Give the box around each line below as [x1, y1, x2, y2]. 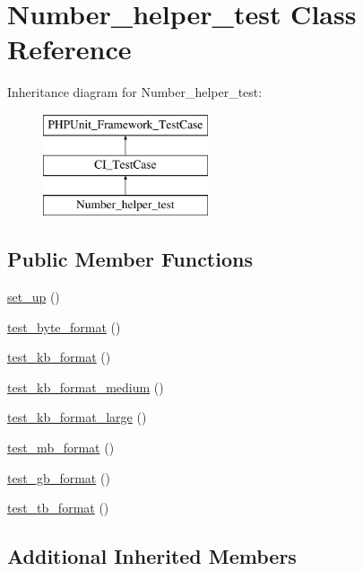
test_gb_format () [7, 468, 110, 487]
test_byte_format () [7, 317, 121, 336]
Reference [7, 31, 132, 67]
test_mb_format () [7, 438, 115, 457]
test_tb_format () [7, 498, 109, 517]
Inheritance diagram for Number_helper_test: [7, 83, 263, 101]
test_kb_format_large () [7, 408, 147, 426]
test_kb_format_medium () [7, 377, 164, 396]
